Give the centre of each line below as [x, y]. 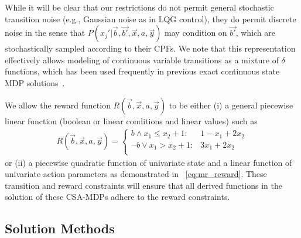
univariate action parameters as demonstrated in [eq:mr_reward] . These [136, 174]
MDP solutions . [35, 82]
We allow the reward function [58, 105]
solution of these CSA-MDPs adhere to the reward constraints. [117, 197]
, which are [255, 33]
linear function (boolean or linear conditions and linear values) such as [131, 120]
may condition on [196, 33]
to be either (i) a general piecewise [231, 105]
